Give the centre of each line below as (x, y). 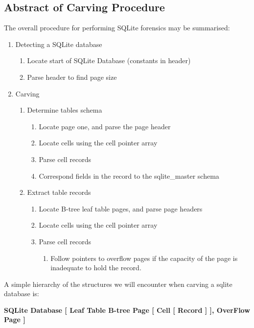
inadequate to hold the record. (96, 268)
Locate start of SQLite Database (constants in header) (109, 60)
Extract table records (59, 192)
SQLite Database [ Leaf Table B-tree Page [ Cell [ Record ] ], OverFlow (127, 310)
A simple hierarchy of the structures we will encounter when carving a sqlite (118, 284)
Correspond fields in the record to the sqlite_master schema (129, 176)
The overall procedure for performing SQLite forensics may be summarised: (117, 28)
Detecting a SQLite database (59, 44)
